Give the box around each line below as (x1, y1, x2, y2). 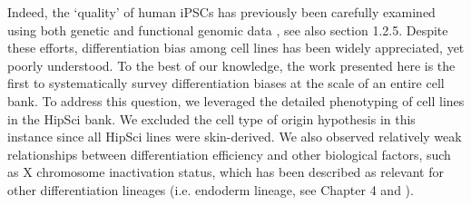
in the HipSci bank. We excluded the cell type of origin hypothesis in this (7, 109, 416, 128)
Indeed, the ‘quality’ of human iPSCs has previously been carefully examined (7, 3, 436, 21)
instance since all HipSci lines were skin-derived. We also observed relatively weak (7, 127, 462, 146)
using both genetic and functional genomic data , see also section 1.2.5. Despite (7, 20, 448, 39)
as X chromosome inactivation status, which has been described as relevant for (7, 162, 444, 181)
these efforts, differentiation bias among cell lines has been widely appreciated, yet (7, 38, 465, 57)
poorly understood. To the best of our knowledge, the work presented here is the (7, 55, 456, 74)
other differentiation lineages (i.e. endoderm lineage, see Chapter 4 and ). (7, 180, 414, 199)
